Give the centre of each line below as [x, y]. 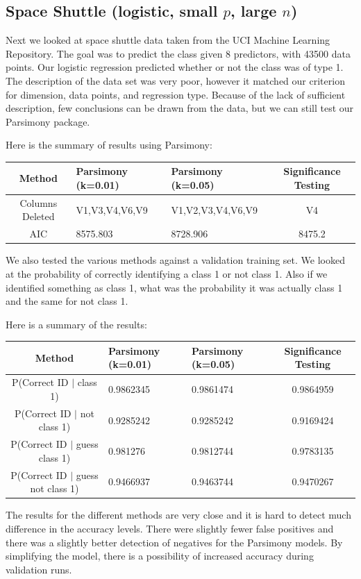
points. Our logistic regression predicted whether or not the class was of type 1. [175, 67]
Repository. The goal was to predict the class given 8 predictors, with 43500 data [178, 53]
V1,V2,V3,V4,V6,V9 [214, 209]
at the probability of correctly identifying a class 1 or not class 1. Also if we [167, 274]
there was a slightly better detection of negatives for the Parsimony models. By [174, 542]
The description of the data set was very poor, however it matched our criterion [175, 80]
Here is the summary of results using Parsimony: [109, 145]
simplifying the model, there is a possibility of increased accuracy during [160, 556]
